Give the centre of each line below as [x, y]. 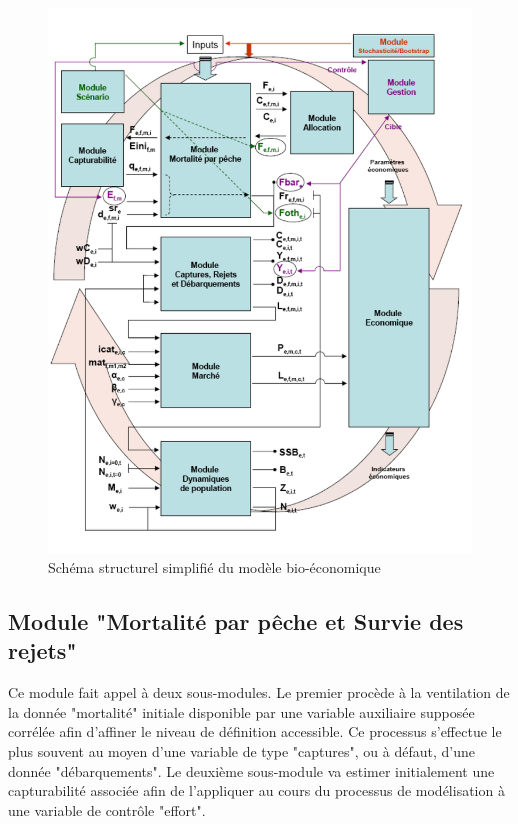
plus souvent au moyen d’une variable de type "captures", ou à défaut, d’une [241, 751]
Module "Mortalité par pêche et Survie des [236, 621]
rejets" [42, 650]
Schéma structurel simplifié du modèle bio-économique [214, 567]
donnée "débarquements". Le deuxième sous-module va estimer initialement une [251, 770]
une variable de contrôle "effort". [107, 809]
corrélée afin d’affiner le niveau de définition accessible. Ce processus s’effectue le [255, 731]
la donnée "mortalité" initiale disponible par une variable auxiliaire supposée [241, 711]
